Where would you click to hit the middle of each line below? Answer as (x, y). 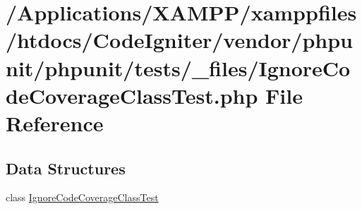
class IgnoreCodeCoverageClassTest (82, 197)
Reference (55, 123)
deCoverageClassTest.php (132, 95)
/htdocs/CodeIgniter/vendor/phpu (179, 40)
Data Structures (66, 168)
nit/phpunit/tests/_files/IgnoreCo (178, 67)
